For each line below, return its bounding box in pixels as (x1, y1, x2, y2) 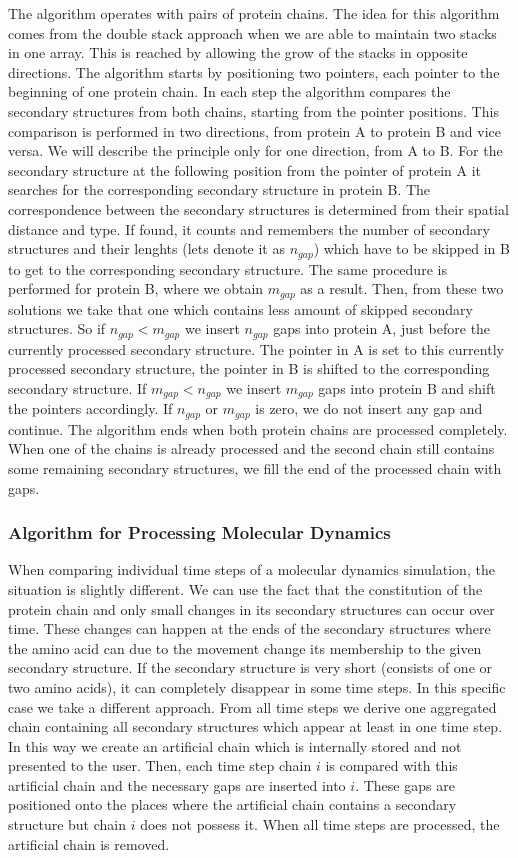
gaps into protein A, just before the (273, 318, 491, 339)
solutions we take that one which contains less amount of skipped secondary (8, 298, 473, 319)
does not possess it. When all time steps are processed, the (140, 814, 500, 835)
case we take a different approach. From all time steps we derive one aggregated (8, 696, 497, 717)
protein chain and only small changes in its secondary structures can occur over (8, 598, 495, 619)
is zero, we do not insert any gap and (255, 398, 483, 419)
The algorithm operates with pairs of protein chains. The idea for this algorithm (8, 3, 500, 23)
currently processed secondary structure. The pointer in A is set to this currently (8, 338, 504, 359)
